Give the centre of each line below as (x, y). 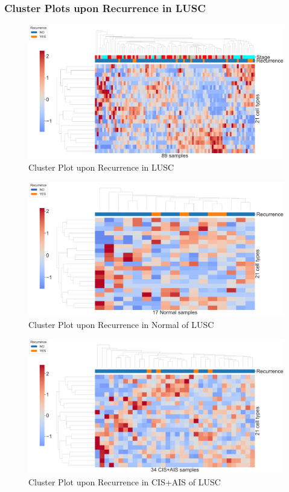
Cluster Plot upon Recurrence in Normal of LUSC (121, 324)
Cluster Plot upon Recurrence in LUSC (101, 167)
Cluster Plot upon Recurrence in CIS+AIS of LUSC (125, 481)
